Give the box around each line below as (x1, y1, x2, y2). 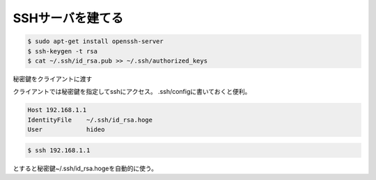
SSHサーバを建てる (13, 10, 124, 26)
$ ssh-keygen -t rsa (27, 47, 97, 55)
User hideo (27, 126, 105, 133)
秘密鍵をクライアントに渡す (13, 74, 93, 83)
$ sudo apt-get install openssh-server (27, 38, 164, 45)
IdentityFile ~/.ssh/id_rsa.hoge (27, 115, 153, 124)
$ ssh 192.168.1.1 (27, 146, 91, 154)
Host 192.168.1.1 (27, 106, 87, 114)
